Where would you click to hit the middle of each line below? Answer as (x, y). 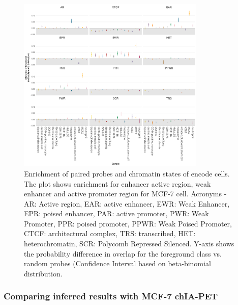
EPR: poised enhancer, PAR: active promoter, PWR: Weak (116, 213)
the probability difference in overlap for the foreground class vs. (123, 253)
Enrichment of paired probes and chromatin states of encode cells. (127, 173)
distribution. (43, 273)
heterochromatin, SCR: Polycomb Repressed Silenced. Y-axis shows (129, 244)
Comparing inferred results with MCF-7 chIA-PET (111, 296)
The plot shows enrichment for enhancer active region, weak (117, 183)
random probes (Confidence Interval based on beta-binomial (117, 263)
